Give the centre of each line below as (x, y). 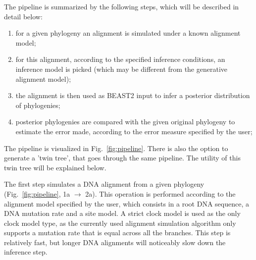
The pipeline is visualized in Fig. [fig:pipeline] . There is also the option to (116, 148)
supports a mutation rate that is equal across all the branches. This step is (117, 233)
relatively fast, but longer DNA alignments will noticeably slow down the (115, 242)
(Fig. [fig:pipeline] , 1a (37, 193)
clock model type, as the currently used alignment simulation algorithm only (120, 223)
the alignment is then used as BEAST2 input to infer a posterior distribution (133, 95)
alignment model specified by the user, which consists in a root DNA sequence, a (127, 203)
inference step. (26, 252)
